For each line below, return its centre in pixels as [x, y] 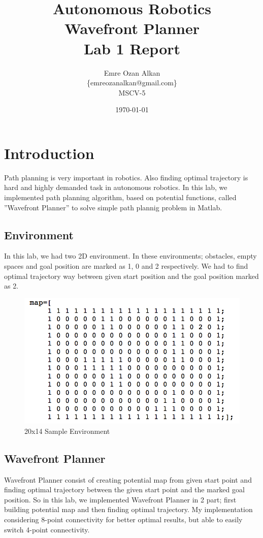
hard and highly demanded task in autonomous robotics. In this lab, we [116, 187]
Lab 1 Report [132, 48]
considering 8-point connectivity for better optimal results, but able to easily [123, 519]
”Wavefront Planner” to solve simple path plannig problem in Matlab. [113, 207]
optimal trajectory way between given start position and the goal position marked [131, 276]
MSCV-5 [132, 92]
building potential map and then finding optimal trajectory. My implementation [128, 509]
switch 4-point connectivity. [47, 529]
